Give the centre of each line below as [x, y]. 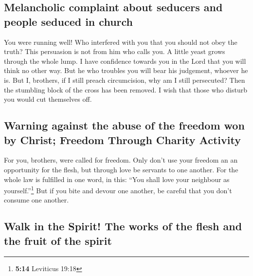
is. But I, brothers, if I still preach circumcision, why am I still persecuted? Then [125, 80]
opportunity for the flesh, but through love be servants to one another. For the [121, 169]
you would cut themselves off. [48, 99]
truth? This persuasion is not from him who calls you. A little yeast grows [115, 51]
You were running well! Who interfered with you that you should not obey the [121, 42]
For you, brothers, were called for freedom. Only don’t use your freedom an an [121, 160]
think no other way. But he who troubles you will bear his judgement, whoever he [126, 70]
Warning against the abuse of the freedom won [124, 125]
